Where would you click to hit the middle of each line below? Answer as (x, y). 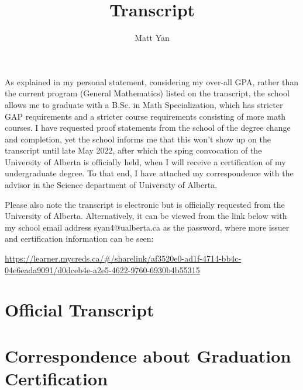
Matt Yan (152, 38)
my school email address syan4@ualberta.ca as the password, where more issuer (147, 227)
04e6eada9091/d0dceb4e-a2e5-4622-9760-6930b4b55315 (102, 269)
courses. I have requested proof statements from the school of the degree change (148, 128)
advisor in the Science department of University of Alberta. (111, 185)
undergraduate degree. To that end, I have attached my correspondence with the (149, 173)
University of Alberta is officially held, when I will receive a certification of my (145, 161)
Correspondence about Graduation (148, 355)
